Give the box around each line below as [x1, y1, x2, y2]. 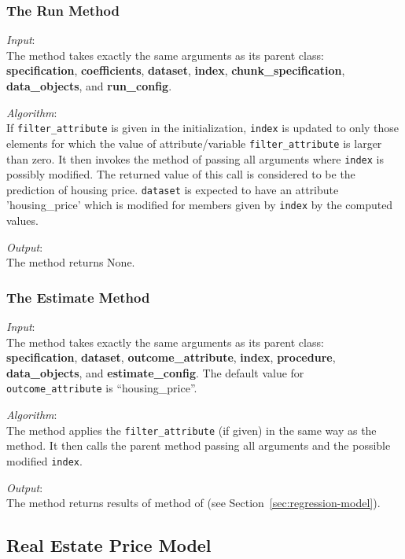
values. [6, 212, 39, 229]
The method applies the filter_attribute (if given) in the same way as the [6, 421, 377, 438]
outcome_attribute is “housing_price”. [6, 380, 197, 396]
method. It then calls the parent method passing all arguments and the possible [6, 437, 391, 454]
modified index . [6, 452, 83, 469]
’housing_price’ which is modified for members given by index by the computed [6, 197, 393, 213]
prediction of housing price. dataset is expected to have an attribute [6, 181, 339, 197]
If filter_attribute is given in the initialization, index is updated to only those [6, 120, 399, 136]
